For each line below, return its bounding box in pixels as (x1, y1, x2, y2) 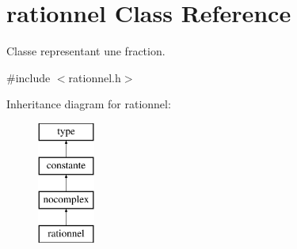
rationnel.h (68, 69, 121, 85)
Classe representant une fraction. (6, 43, 166, 59)
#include (6, 69, 51, 85)
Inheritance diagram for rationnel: (6, 96, 171, 112)
